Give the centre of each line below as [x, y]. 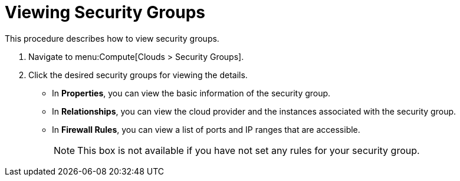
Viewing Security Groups [105, 12]
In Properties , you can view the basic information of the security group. [191, 93]
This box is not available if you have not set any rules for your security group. [249, 150]
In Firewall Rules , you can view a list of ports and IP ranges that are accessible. [206, 129]
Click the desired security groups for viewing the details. [138, 75]
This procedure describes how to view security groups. [112, 38]
